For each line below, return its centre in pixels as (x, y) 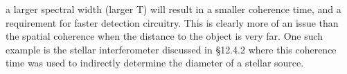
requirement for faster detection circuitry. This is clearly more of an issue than (172, 22)
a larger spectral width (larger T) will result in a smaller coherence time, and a (173, 9)
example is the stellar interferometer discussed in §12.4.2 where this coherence (171, 49)
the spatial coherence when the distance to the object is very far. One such (164, 36)
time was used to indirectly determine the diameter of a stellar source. (155, 63)
